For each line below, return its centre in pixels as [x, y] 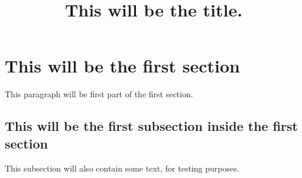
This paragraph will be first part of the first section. [99, 94]
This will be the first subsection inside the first [151, 126]
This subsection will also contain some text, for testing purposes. [122, 168]
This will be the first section [122, 66]
